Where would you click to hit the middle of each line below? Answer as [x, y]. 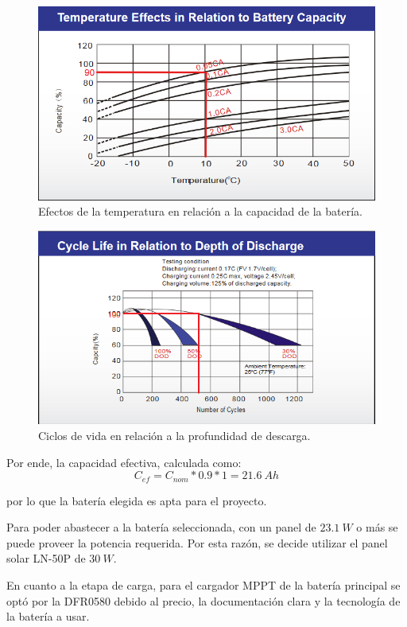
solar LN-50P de [46, 558]
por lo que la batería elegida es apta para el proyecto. [137, 500]
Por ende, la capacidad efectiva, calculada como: [124, 462]
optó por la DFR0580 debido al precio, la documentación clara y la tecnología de [203, 600]
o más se [377, 527]
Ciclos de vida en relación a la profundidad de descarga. [174, 435]
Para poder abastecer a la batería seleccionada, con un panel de [161, 527]
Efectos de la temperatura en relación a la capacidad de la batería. [200, 211]
